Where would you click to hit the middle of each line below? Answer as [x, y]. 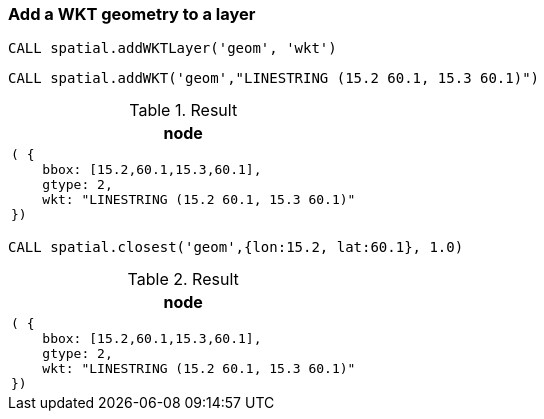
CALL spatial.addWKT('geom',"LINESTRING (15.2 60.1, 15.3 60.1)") [274, 78]
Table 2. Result [183, 279]
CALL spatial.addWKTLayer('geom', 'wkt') [172, 48]
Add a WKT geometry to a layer [132, 14]
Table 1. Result [183, 110]
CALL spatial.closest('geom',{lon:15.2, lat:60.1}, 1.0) [236, 247]
